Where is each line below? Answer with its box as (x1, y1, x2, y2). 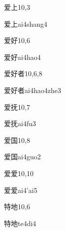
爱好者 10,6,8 (4, 68, 42, 79)
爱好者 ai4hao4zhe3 (4, 85, 61, 95)
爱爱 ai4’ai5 (4, 185, 37, 195)
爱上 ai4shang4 (4, 18, 47, 29)
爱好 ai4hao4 (4, 51, 41, 62)
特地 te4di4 (4, 218, 36, 228)
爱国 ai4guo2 (4, 151, 41, 162)
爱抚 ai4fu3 (4, 118, 36, 129)
